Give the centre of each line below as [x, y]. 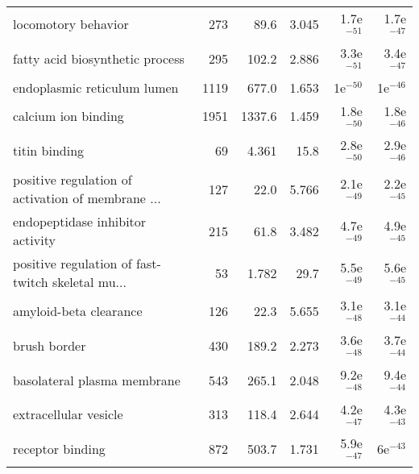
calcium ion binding [68, 116]
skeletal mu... [89, 282]
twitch [31, 282]
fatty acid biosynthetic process [99, 58]
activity [34, 240]
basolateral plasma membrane [97, 380]
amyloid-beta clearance [78, 311]
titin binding [49, 151]
